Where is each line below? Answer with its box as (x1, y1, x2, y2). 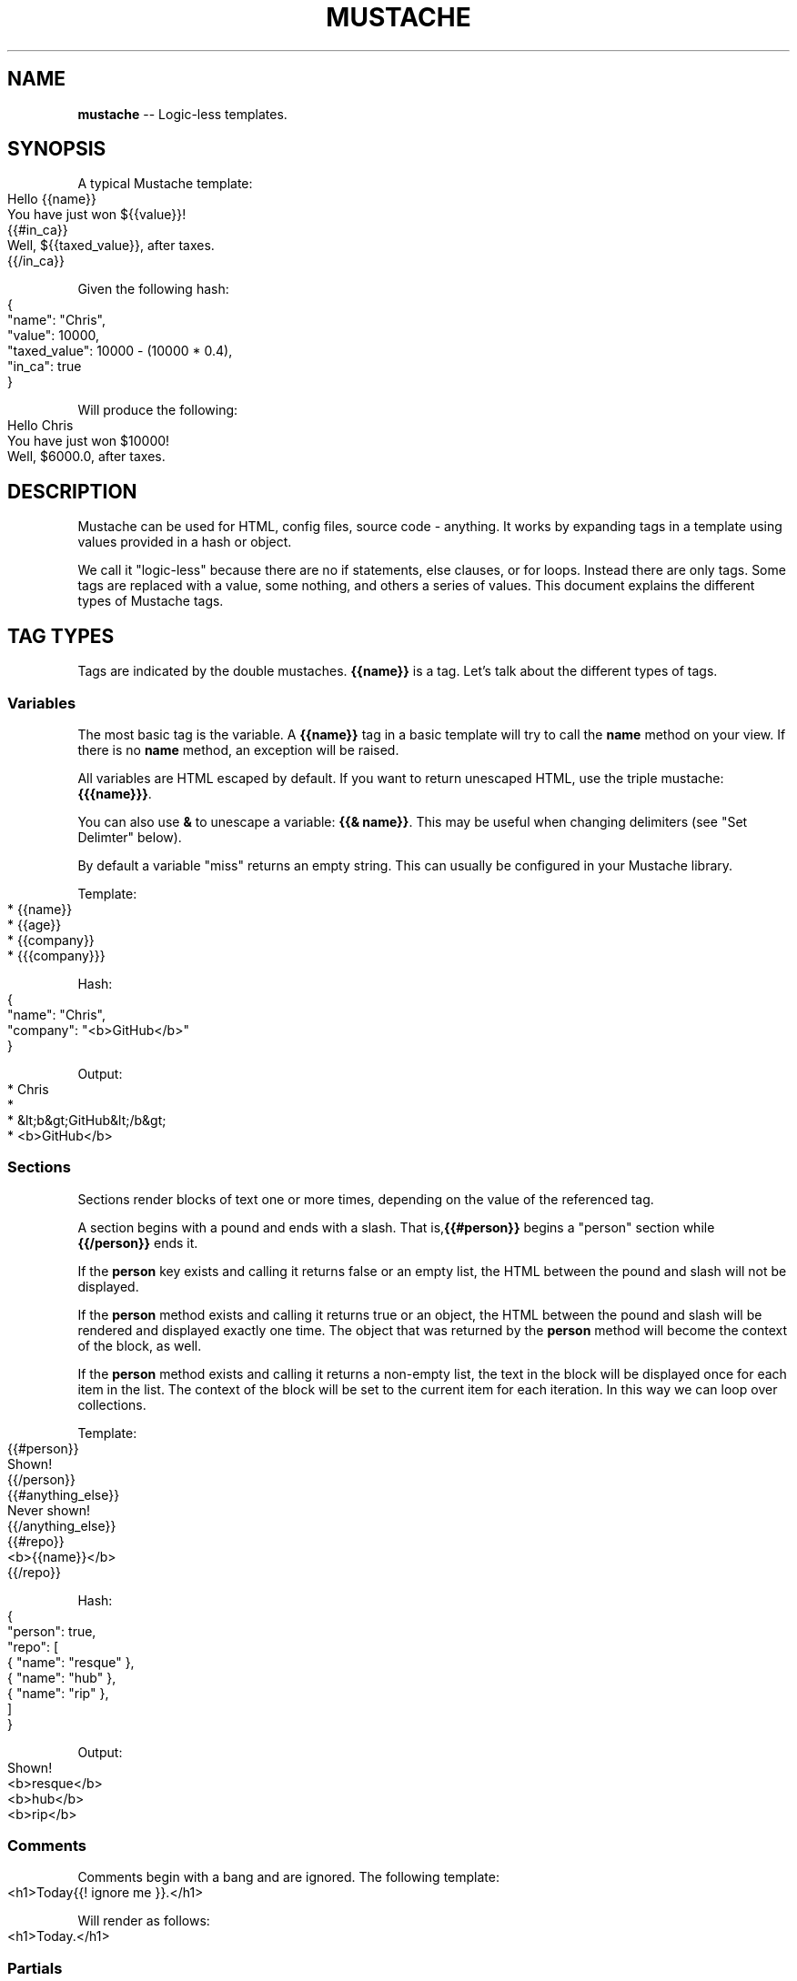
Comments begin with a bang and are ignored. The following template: (77, 1869, 499, 1885)
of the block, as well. (77, 1337, 202, 1353)
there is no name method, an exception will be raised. (77, 741, 399, 758)
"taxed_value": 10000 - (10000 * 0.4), (7, 343, 233, 359)
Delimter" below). (77, 829, 182, 845)
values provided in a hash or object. (77, 534, 292, 550)
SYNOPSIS (7, 137, 106, 161)
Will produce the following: (77, 402, 238, 418)
